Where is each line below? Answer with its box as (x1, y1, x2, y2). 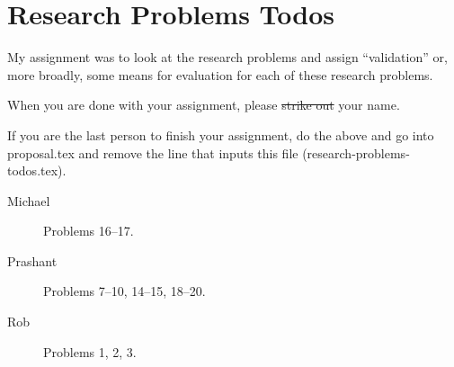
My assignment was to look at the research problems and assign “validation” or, (7, 48, 448, 67)
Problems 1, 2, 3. (43, 342, 137, 361)
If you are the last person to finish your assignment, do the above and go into (7, 125, 434, 144)
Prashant (7, 251, 58, 270)
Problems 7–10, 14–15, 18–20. (43, 282, 206, 300)
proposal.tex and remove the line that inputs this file (7, 143, 298, 162)
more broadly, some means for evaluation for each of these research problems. (7, 65, 433, 84)
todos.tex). (7, 161, 67, 180)
